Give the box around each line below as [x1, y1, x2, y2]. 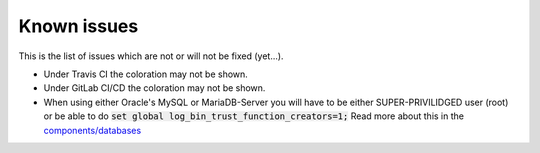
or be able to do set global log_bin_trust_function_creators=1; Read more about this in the [43, 110, 465, 122]
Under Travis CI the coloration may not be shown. [43, 68, 249, 80]
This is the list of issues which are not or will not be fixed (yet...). [18, 50, 284, 62]
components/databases [43, 124, 142, 136]
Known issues [18, 15, 139, 37]
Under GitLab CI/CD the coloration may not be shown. [43, 82, 266, 94]
